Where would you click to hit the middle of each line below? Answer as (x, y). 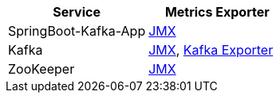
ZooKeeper (41, 69)
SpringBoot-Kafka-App (77, 31)
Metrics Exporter (217, 12)
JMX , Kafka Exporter (211, 50)
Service (77, 12)
